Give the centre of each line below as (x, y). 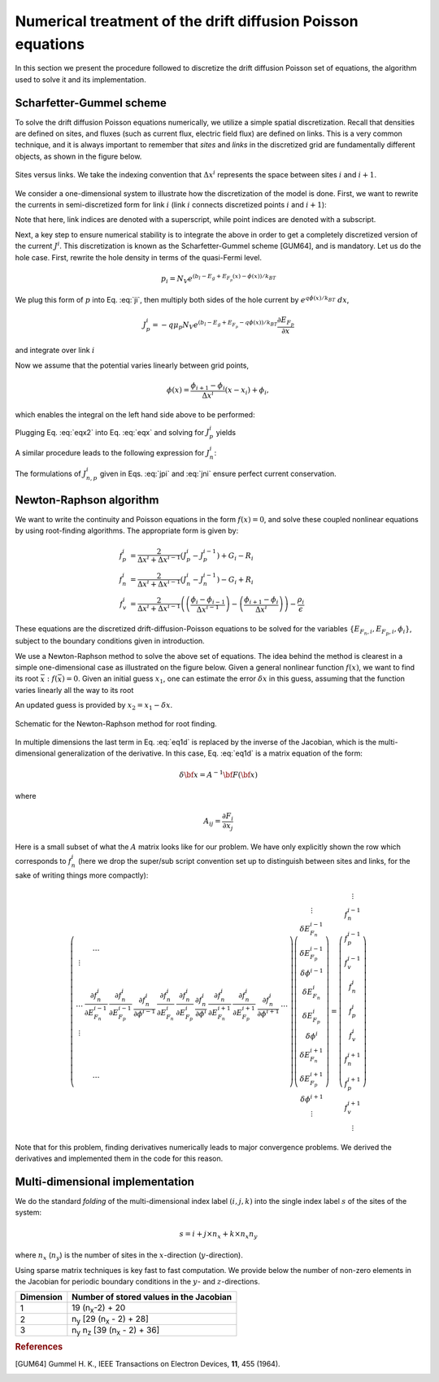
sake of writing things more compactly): (82, 875)
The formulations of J (51, 473)
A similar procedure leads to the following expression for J (113, 453)
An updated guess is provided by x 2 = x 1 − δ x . (94, 706)
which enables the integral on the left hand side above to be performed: (135, 415)
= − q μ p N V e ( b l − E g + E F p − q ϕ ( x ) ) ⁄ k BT (215, 325)
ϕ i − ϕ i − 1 (208, 600)
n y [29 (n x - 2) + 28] (111, 1320)
